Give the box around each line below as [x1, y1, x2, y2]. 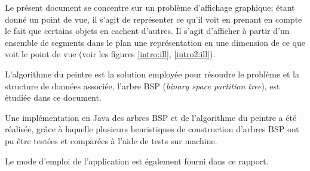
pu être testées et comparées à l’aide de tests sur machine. [5, 134, 217, 147]
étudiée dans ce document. [5, 91, 102, 104]
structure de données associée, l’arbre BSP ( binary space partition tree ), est [5, 79, 280, 92]
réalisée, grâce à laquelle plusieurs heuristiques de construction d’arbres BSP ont [5, 123, 299, 135]
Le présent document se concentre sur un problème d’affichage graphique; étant [5, 1, 295, 13]
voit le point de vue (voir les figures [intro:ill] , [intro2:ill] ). [5, 48, 216, 60]
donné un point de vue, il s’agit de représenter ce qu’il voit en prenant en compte [5, 13, 302, 25]
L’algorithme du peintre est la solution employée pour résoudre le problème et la [5, 67, 299, 80]
